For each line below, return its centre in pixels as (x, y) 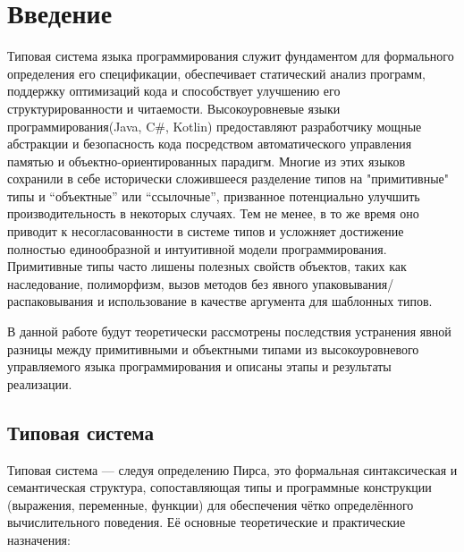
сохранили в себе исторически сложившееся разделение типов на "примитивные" (228, 178)
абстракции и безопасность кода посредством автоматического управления (210, 144)
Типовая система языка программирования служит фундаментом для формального (231, 56)
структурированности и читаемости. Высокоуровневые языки (174, 108)
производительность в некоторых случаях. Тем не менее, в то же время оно (213, 213)
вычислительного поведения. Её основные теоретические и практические (207, 522)
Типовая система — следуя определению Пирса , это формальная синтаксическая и (232, 469)
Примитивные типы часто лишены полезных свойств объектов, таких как (207, 266)
